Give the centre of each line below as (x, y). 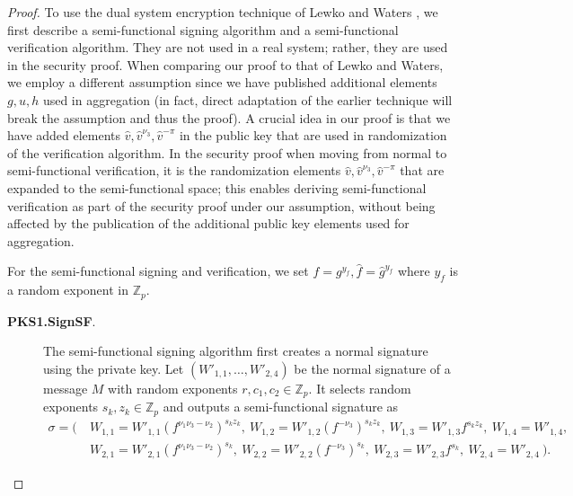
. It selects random (360, 388)
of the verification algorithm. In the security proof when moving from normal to (227, 152)
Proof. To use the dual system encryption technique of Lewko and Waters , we (223, 12)
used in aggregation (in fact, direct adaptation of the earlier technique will (247, 99)
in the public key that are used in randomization (313, 135)
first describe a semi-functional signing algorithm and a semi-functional (203, 29)
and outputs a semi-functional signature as (281, 407)
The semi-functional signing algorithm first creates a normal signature (236, 351)
